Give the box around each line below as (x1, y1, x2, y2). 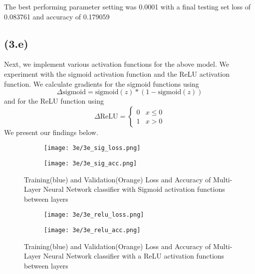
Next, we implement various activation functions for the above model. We (4, 59, 229, 69)
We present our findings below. (4, 127, 98, 137)
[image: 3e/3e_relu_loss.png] (44, 211, 144, 219)
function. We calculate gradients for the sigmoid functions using (4, 78, 199, 89)
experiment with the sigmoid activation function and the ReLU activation (4, 68, 230, 79)
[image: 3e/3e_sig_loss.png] (44, 144, 141, 152)
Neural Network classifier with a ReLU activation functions (43, 251, 225, 261)
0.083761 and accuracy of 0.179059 (4, 11, 110, 21)
